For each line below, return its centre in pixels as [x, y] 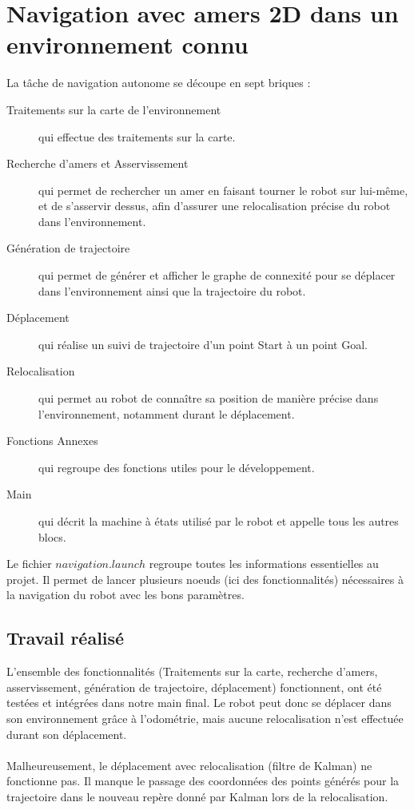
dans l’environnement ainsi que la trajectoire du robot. [172, 290]
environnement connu [127, 44]
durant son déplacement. [67, 734]
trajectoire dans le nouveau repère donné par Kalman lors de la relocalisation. [197, 796]
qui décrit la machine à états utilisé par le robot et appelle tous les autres [219, 521]
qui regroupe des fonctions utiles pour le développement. [177, 467]
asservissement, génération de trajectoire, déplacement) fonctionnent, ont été [194, 687]
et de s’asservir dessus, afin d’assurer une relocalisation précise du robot [215, 206]
